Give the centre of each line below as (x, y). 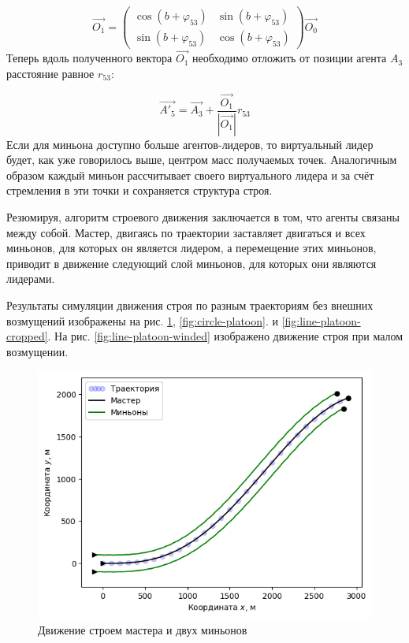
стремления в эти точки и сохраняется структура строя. (139, 190)
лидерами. (31, 279)
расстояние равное (50, 73)
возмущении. (37, 351)
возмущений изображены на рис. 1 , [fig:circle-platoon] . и (142, 320)
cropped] (27, 336)
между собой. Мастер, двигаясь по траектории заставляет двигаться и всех (186, 232)
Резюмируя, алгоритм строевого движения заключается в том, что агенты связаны (203, 217)
